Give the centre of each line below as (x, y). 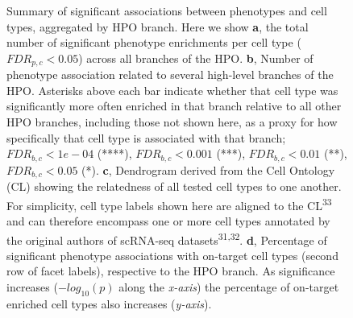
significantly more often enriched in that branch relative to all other (174, 106)
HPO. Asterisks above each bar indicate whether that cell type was (172, 90)
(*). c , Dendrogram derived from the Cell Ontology (208, 169)
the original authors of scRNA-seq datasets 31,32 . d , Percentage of (167, 238)
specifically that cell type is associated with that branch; (146, 137)
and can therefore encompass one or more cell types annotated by (168, 220)
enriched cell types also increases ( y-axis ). (109, 303)
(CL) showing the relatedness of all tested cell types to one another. (174, 186)
